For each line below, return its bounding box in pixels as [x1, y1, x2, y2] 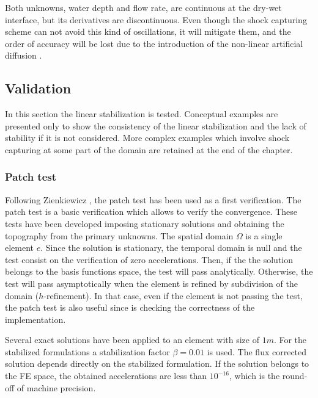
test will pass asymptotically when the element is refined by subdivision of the [5, 277, 298, 289]
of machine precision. [17, 381, 96, 394]
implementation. [5, 313, 66, 325]
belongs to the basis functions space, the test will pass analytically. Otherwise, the [5, 265, 313, 278]
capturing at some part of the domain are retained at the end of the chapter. [5, 143, 293, 156]
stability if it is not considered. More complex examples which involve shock [5, 131, 290, 144]
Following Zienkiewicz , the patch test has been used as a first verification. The [5, 193, 301, 206]
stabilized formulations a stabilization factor [5, 345, 170, 358]
